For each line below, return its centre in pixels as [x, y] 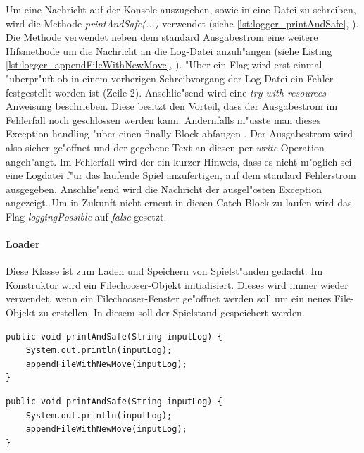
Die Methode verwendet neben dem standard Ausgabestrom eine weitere [162, 37]
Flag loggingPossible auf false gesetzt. [86, 216]
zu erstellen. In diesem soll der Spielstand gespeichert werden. [172, 312]
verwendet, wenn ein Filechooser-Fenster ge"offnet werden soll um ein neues [169, 298]
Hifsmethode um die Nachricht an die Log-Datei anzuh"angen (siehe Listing [169, 50]
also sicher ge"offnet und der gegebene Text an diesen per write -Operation [165, 147]
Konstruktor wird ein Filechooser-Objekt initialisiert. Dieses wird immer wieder [177, 284]
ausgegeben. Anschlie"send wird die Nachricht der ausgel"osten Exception [164, 188]
